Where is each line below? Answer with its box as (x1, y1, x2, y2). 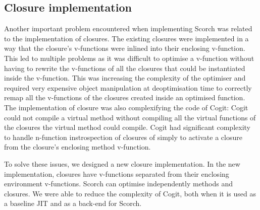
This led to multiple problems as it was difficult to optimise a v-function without (4, 52, 254, 63)
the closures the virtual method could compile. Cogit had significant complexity (4, 122, 250, 132)
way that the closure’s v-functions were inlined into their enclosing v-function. (4, 43, 245, 53)
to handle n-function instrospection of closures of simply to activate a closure (4, 131, 242, 142)
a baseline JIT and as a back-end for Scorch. (4, 198, 142, 208)
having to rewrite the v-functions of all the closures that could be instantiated (4, 62, 245, 73)
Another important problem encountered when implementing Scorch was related (4, 23, 252, 34)
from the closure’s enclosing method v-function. (4, 142, 151, 152)
